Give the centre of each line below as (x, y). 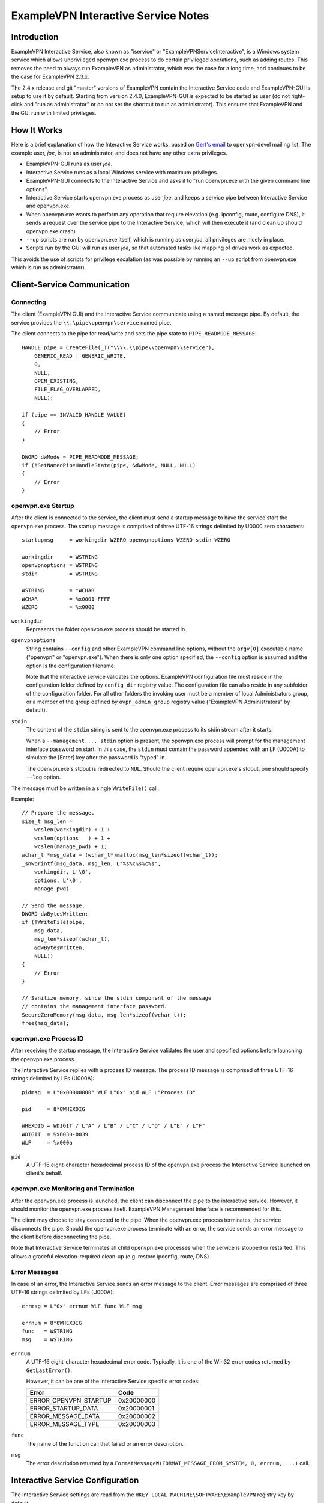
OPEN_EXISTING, (56, 381)
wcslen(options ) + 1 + (72, 838)
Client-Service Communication (70, 285)
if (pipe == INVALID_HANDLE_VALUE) (74, 415)
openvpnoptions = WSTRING (60, 565)
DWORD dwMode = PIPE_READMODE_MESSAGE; (80, 457)
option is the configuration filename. (71, 666)
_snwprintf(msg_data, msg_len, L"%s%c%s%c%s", (91, 863)
